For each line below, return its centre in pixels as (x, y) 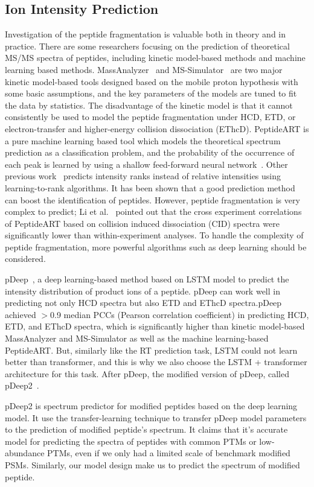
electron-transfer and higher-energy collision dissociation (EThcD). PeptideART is (157, 128)
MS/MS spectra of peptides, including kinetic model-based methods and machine (155, 58)
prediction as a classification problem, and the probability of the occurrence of (150, 152)
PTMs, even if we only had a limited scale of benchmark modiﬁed (169, 453)
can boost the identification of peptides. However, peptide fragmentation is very (152, 199)
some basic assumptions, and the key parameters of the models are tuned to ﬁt (151, 93)
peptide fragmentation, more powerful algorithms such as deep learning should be (156, 247)
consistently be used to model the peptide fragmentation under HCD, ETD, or (150, 117)
